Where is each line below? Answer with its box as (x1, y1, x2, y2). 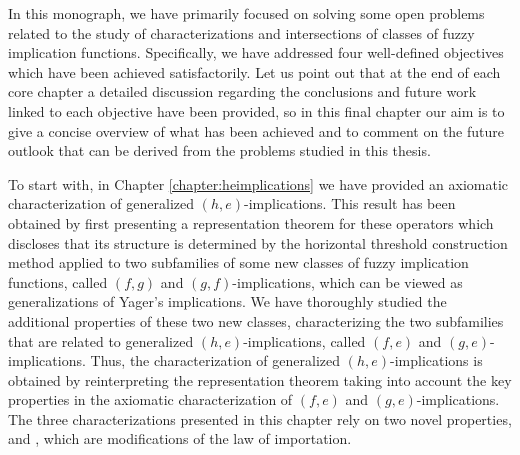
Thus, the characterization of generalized (90, 350, 340, 371)
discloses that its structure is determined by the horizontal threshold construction (8, 232, 508, 253)
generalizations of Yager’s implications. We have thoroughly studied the (8, 291, 447, 312)
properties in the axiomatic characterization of (8, 389, 293, 410)
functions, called (8, 271, 108, 292)
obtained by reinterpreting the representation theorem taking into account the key (8, 369, 512, 390)
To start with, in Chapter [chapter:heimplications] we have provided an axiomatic (8, 173, 509, 194)
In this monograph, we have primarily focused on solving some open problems (8, 3, 485, 23)
